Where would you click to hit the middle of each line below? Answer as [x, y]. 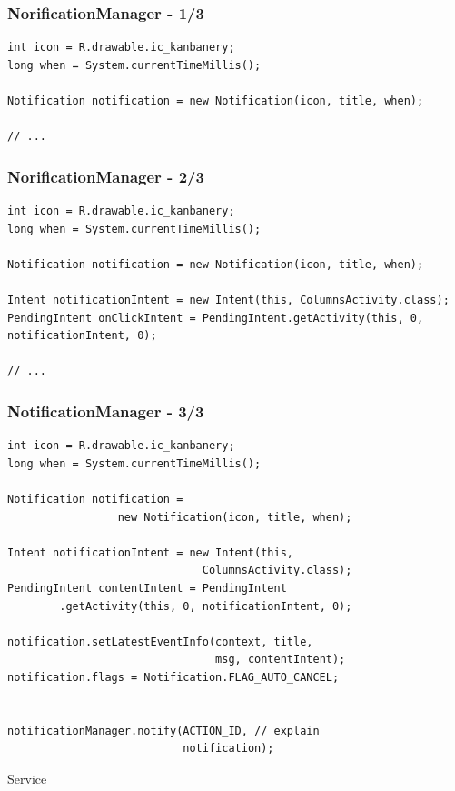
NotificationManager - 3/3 [106, 411]
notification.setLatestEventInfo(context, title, [160, 641]
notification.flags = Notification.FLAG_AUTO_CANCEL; [173, 677]
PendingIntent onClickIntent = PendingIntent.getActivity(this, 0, [216, 318]
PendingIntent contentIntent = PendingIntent [147, 588]
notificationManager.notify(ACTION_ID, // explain [163, 731]
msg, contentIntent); [281, 660]
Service [27, 778]
